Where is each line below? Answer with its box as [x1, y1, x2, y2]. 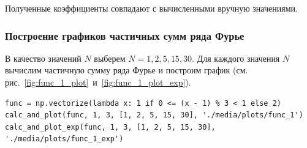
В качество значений [5, 51, 81, 64]
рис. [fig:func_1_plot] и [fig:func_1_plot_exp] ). [5, 76, 191, 88]
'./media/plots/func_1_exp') [5, 135, 124, 144]
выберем [94, 51, 126, 64]
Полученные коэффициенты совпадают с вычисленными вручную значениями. [5, 2, 298, 14]
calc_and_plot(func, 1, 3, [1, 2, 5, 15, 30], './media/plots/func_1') [5, 111, 303, 120]
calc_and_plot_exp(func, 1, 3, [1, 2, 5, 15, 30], [5, 122, 216, 131]
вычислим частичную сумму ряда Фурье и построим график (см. [5, 64, 248, 76]
